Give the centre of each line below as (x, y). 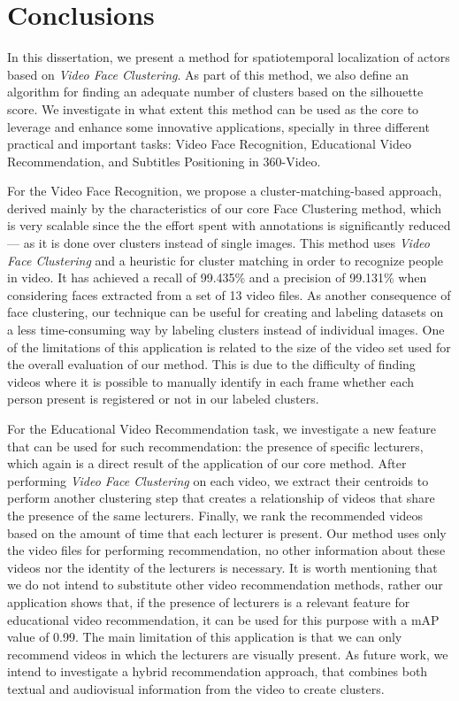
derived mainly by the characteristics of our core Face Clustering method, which (225, 208)
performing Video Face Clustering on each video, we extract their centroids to (218, 480)
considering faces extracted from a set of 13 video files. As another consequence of (229, 294)
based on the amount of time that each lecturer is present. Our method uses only (227, 532)
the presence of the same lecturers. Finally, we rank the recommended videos (215, 515)
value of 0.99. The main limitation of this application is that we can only (205, 637)
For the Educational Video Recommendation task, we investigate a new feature (222, 428)
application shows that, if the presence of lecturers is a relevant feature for (209, 601)
